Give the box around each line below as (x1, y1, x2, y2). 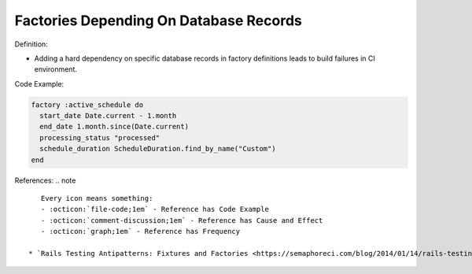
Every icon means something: (40, 194, 153, 203)
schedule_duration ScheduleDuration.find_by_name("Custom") (39, 144, 276, 154)
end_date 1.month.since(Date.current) (39, 122, 189, 131)
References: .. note (14, 176, 76, 185)
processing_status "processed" (39, 133, 160, 142)
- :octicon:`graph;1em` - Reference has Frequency (40, 227, 240, 236)
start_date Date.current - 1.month (39, 111, 177, 120)
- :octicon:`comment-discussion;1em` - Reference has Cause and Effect (40, 216, 323, 224)
